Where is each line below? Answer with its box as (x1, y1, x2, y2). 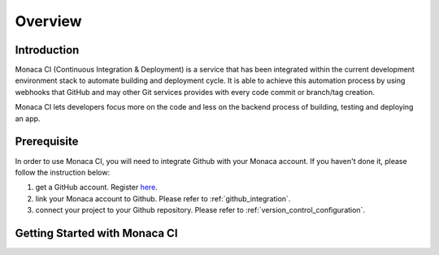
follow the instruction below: (15, 167, 110, 177)
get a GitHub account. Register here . (35, 183, 158, 192)
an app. (15, 114, 41, 123)
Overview (15, 12, 82, 30)
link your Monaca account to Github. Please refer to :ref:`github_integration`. (35, 193, 291, 203)
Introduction (15, 43, 80, 57)
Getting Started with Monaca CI (15, 226, 178, 240)
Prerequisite (15, 135, 79, 149)
